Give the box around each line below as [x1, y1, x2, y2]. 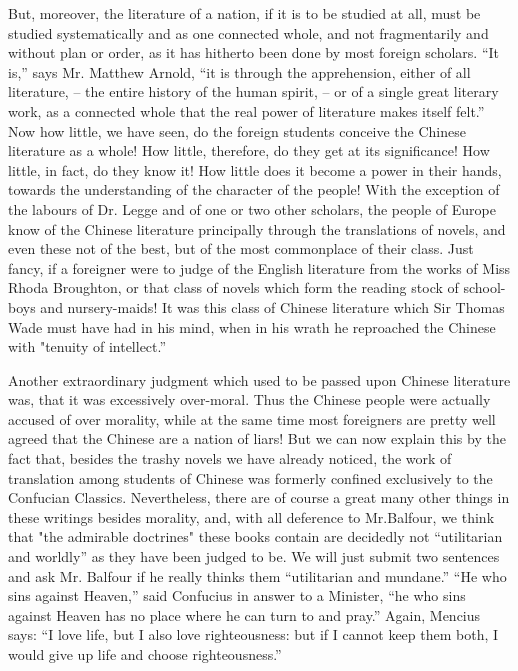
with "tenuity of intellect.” [8, 336, 167, 357]
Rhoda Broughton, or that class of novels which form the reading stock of [8, 277, 459, 298]
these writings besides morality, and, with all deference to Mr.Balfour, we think [8, 506, 495, 527]
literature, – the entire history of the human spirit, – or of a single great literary [8, 81, 499, 102]
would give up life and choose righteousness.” [8, 644, 282, 664]
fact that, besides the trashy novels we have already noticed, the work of [8, 448, 452, 469]
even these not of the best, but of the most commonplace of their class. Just [8, 238, 474, 259]
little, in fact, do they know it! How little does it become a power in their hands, [8, 159, 502, 180]
